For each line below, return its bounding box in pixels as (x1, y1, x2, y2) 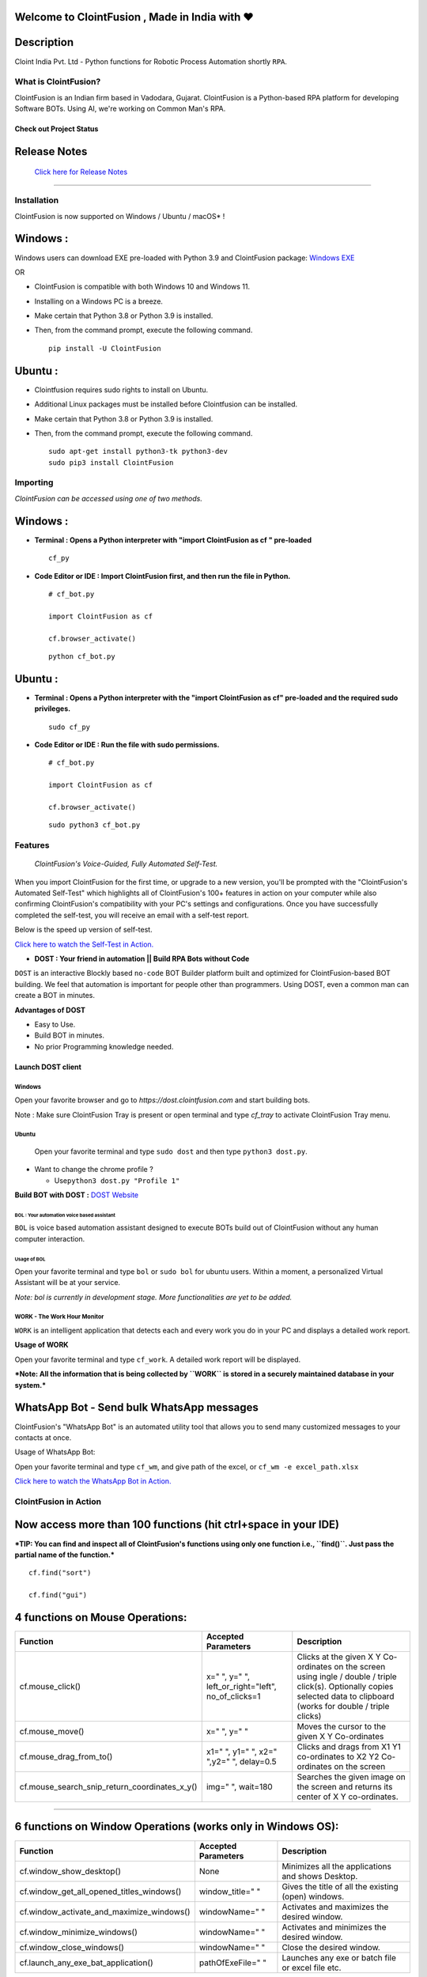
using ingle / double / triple (297, 1671, 397, 1682)
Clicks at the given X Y (297, 1651, 381, 1662)
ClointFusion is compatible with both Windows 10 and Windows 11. (34, 282, 251, 292)
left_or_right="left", (206, 1681, 277, 1692)
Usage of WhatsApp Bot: (14, 1447, 96, 1457)
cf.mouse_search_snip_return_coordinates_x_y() (19, 1782, 198, 1793)
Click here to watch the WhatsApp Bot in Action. (14, 1476, 172, 1486)
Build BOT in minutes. (34, 1030, 104, 1040)
